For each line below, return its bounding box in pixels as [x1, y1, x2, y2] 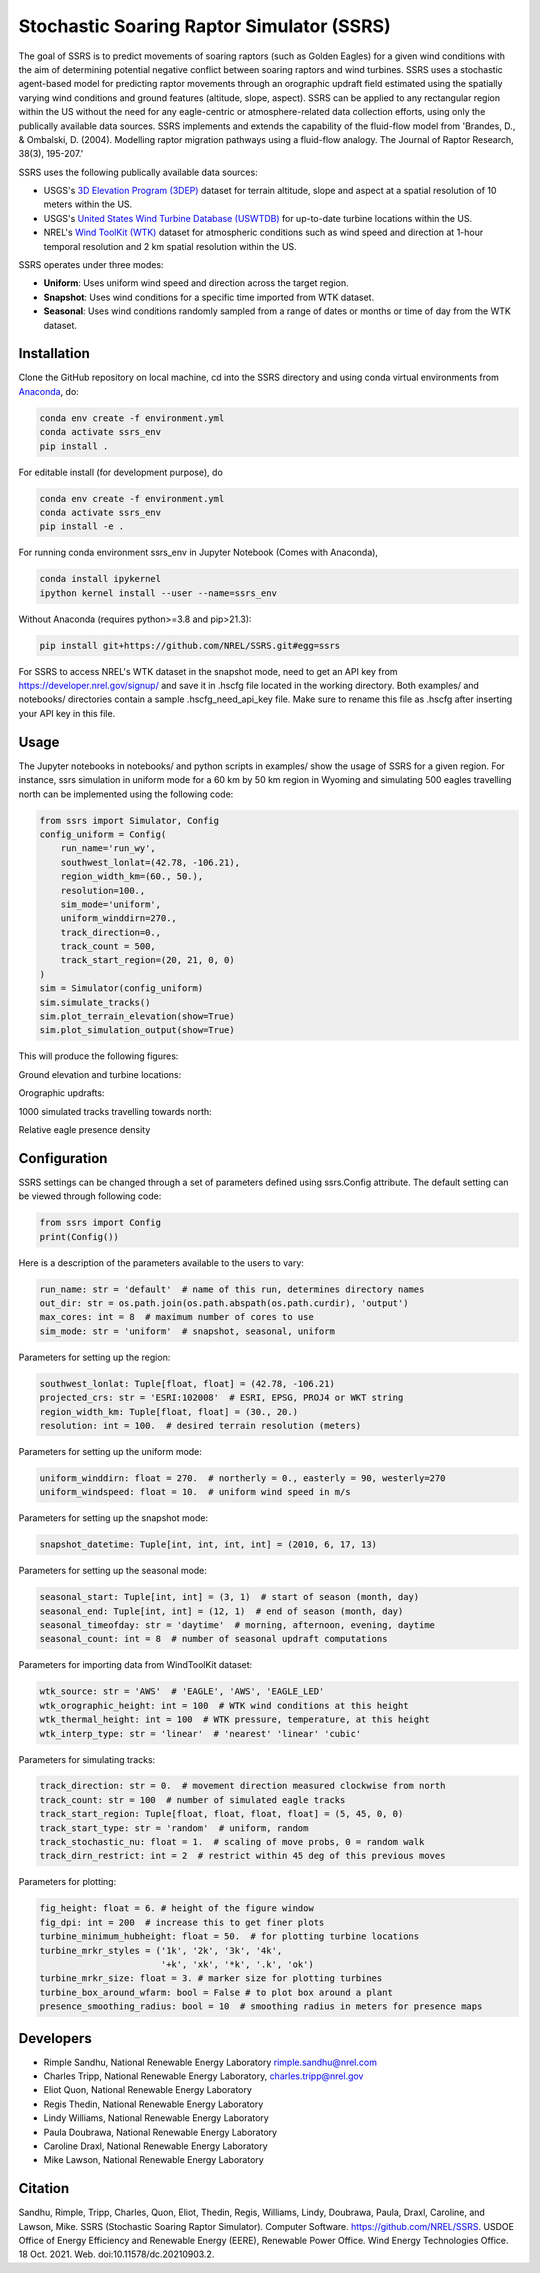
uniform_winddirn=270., [60, 913, 177, 924]
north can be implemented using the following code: [18, 788, 234, 800]
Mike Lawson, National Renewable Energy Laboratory [43, 2154, 264, 2166]
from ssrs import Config [39, 1217, 162, 1229]
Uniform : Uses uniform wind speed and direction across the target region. [43, 277, 349, 289]
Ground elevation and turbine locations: [18, 1068, 182, 1080]
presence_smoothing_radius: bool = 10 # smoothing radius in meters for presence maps [39, 2001, 483, 2012]
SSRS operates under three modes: [18, 259, 164, 271]
